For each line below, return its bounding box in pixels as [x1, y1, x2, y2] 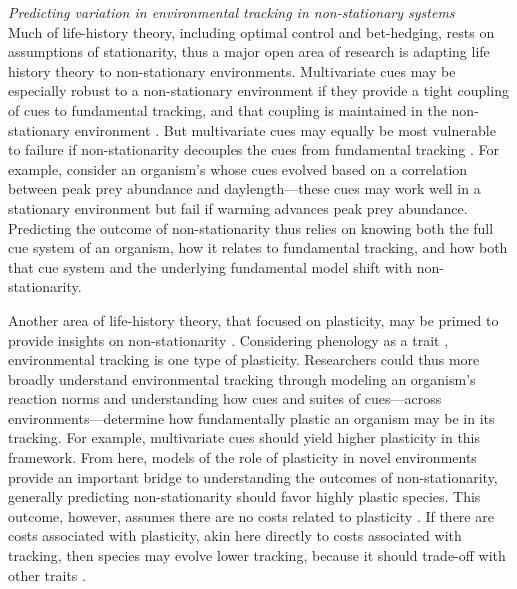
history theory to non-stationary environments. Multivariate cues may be [8, 60, 456, 81]
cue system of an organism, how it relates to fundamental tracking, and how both [8, 237, 508, 258]
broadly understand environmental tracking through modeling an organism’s [8, 368, 476, 389]
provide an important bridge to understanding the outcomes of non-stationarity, [8, 466, 498, 487]
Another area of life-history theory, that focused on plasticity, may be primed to [8, 309, 499, 330]
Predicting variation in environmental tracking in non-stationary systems [8, 2, 455, 22]
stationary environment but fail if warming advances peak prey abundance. [8, 197, 468, 218]
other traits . [8, 564, 86, 585]
